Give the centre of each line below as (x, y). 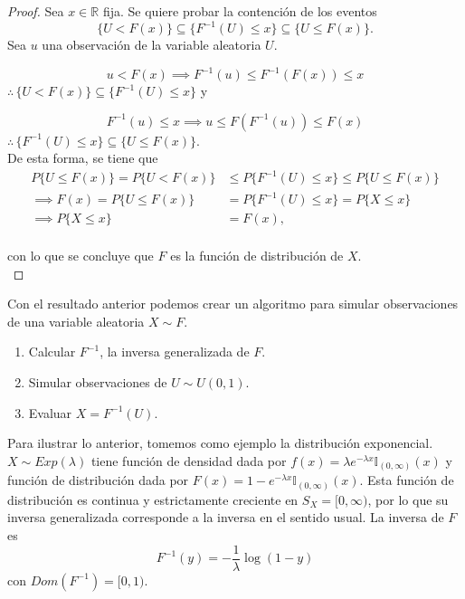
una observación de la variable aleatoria (152, 45)
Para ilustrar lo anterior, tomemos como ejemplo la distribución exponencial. (220, 443)
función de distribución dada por (98, 480)
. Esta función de (407, 480)
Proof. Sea (36, 11)
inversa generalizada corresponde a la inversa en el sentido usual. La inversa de (226, 517)
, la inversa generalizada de (175, 352)
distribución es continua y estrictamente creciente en (153, 499)
